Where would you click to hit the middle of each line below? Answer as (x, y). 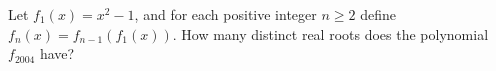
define (378, 14)
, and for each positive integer (225, 14)
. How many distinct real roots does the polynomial (330, 33)
